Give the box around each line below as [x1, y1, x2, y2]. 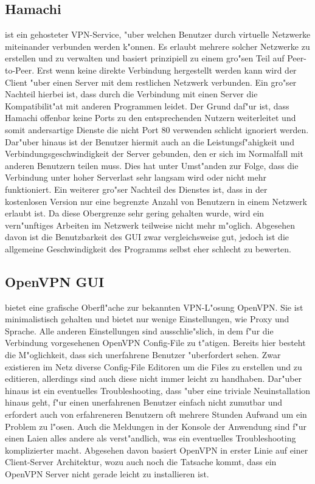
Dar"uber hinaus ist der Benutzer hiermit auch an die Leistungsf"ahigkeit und [5, 135, 294, 148]
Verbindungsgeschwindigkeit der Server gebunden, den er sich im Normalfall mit [5, 147, 303, 160]
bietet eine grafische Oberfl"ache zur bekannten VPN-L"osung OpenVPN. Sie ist [5, 300, 303, 313]
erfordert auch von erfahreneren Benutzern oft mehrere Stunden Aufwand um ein [5, 408, 307, 421]
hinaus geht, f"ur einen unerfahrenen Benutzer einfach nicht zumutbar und [5, 396, 283, 409]
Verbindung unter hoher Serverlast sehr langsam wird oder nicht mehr [5, 171, 266, 184]
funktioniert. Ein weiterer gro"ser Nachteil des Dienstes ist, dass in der [5, 182, 268, 195]
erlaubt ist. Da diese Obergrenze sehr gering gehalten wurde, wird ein [5, 207, 265, 220]
